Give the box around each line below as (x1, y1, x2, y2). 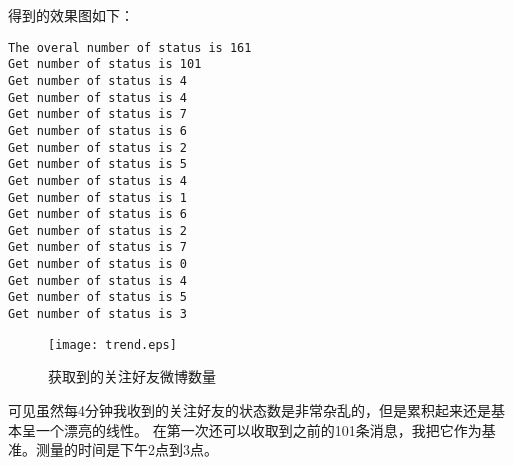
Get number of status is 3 (8, 307, 187, 322)
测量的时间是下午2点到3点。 (35, 439, 218, 460)
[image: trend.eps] (48, 337, 177, 352)
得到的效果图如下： (8, 5, 134, 25)
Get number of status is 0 (8, 257, 187, 272)
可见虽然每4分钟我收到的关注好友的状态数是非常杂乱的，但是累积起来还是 (8, 400, 491, 420)
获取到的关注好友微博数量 (48, 366, 216, 387)
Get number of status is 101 (8, 57, 202, 72)
